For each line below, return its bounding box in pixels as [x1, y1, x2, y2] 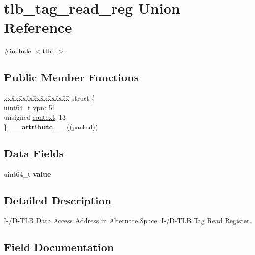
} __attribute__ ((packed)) [4, 121, 98, 131]
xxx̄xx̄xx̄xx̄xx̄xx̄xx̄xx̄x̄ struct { [4, 93, 95, 103]
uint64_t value [4, 168, 51, 178]
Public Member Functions [4, 70, 139, 85]
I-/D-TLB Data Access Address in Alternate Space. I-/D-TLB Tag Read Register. [4, 215, 252, 226]
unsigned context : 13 [4, 112, 66, 122]
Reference [4, 17, 72, 37]
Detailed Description [4, 192, 112, 207]
